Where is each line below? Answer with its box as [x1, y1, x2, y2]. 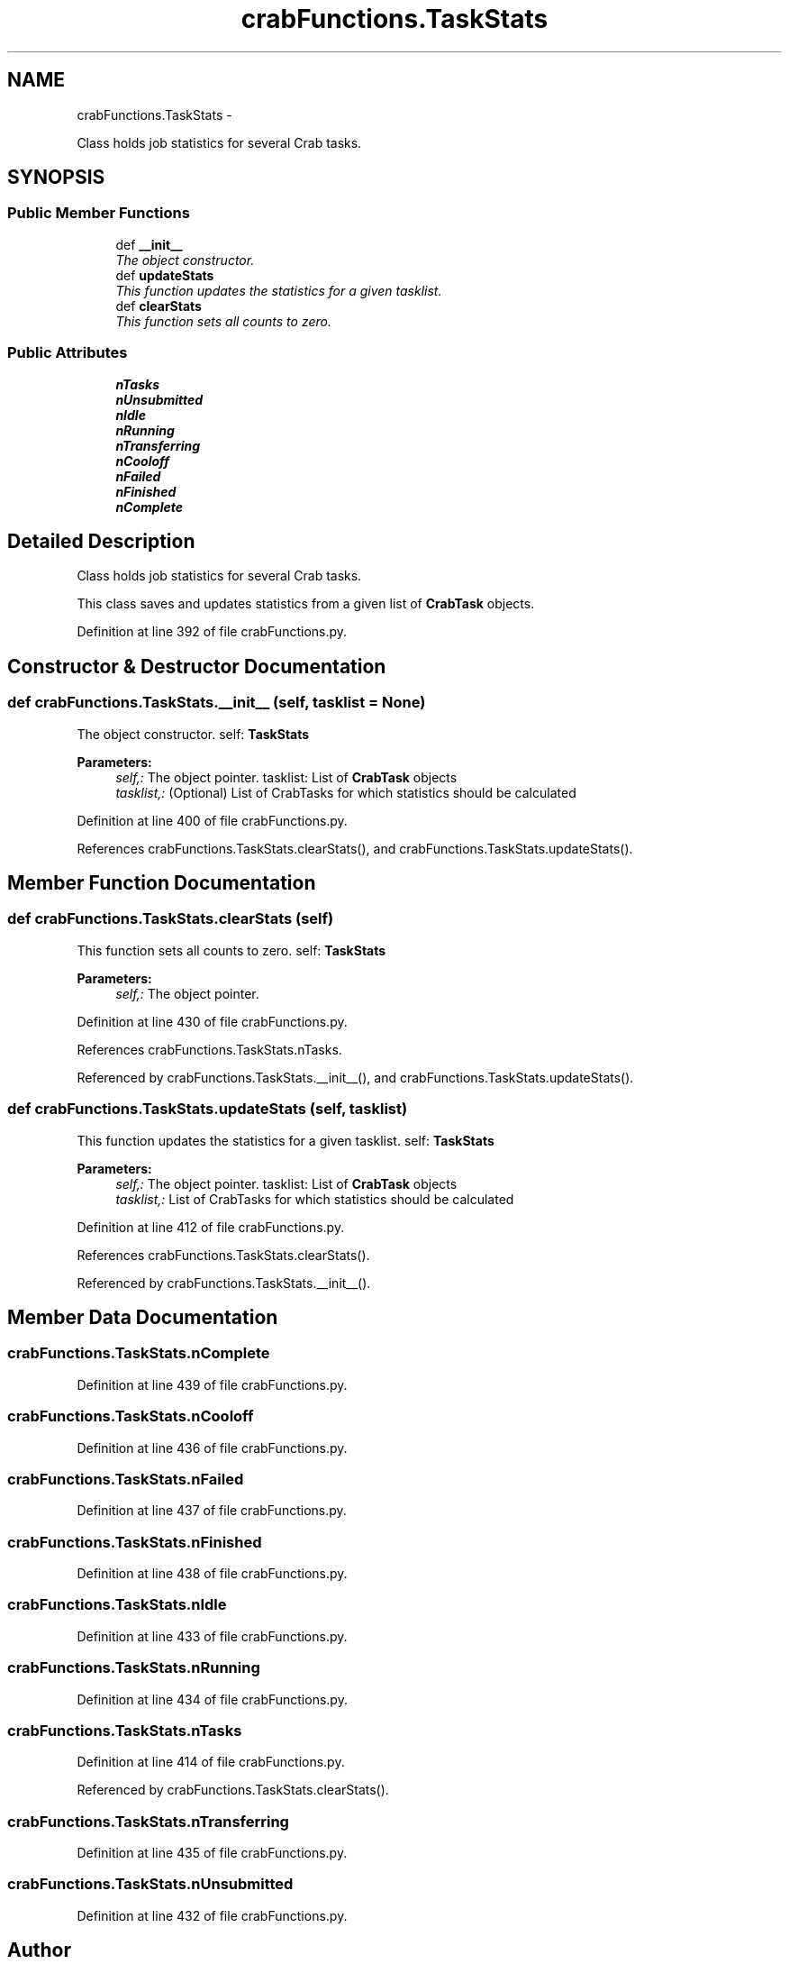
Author [7, 1939, 71, 1962]
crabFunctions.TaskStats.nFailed [7, 1469, 244, 1488]
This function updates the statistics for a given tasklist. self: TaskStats [77, 1132, 494, 1148]
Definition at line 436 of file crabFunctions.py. [77, 1439, 348, 1456]
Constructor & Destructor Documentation [7, 654, 386, 678]
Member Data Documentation [7, 1306, 278, 1329]
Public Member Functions [7, 204, 190, 223]
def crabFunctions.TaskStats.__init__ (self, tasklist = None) [7, 693, 426, 712]
